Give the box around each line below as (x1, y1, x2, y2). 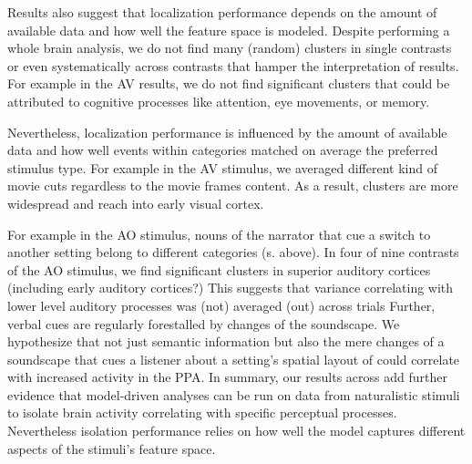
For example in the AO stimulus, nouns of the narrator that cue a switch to (7, 224, 431, 243)
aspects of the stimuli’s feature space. (7, 438, 216, 458)
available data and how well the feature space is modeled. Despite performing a (7, 20, 450, 39)
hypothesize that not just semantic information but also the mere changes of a (7, 332, 445, 351)
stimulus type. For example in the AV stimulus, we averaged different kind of (7, 158, 437, 177)
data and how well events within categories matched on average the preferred (7, 140, 438, 160)
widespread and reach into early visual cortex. (7, 193, 264, 212)
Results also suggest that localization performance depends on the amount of (7, 3, 437, 21)
